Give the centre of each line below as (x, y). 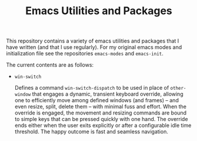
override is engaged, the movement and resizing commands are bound (101, 113)
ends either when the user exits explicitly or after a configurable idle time (103, 126)
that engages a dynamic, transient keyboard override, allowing (108, 94)
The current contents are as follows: (50, 65)
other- (178, 88)
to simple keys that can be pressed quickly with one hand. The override (101, 119)
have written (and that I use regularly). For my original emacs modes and (94, 47)
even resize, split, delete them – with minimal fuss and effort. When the (101, 107)
